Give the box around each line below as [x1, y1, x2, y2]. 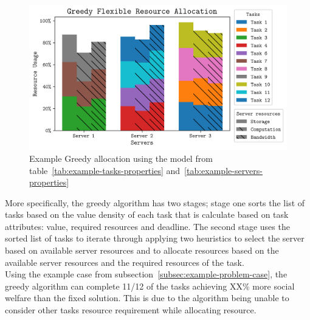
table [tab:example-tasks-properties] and [29, 164, 181, 176]
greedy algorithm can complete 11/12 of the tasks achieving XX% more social [5, 279, 295, 292]
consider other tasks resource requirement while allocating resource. [5, 304, 257, 316]
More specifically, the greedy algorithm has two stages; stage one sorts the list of [5, 196, 305, 209]
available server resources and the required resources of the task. [5, 256, 244, 268]
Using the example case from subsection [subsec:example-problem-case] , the [5, 268, 288, 280]
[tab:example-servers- [184, 164, 263, 176]
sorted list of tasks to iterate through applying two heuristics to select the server [5, 232, 305, 245]
